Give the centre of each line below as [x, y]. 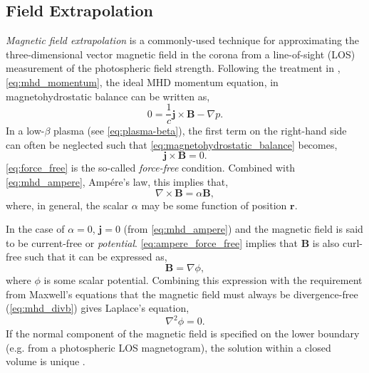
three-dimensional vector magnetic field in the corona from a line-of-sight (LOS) [181, 54]
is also [326, 242]
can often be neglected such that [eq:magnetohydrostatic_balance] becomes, [172, 144]
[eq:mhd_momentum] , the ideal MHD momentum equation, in [142, 82]
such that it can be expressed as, [96, 257]
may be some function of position [214, 205]
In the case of [35, 229]
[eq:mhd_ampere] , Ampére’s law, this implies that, [117, 182]
